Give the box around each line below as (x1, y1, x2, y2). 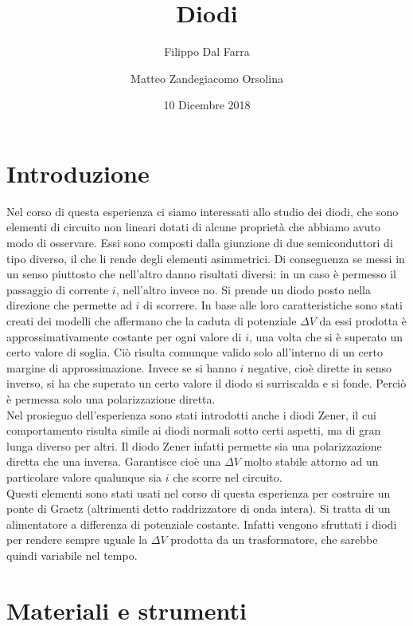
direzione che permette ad (6, 297, 132, 313)
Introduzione (6, 156, 150, 189)
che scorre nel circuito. (173, 468, 282, 485)
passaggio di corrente (6, 281, 109, 297)
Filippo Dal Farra (164, 43, 250, 60)
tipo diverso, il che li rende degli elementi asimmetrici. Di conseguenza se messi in (6, 250, 405, 266)
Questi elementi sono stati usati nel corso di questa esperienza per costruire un (6, 484, 391, 501)
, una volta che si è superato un (249, 328, 403, 344)
